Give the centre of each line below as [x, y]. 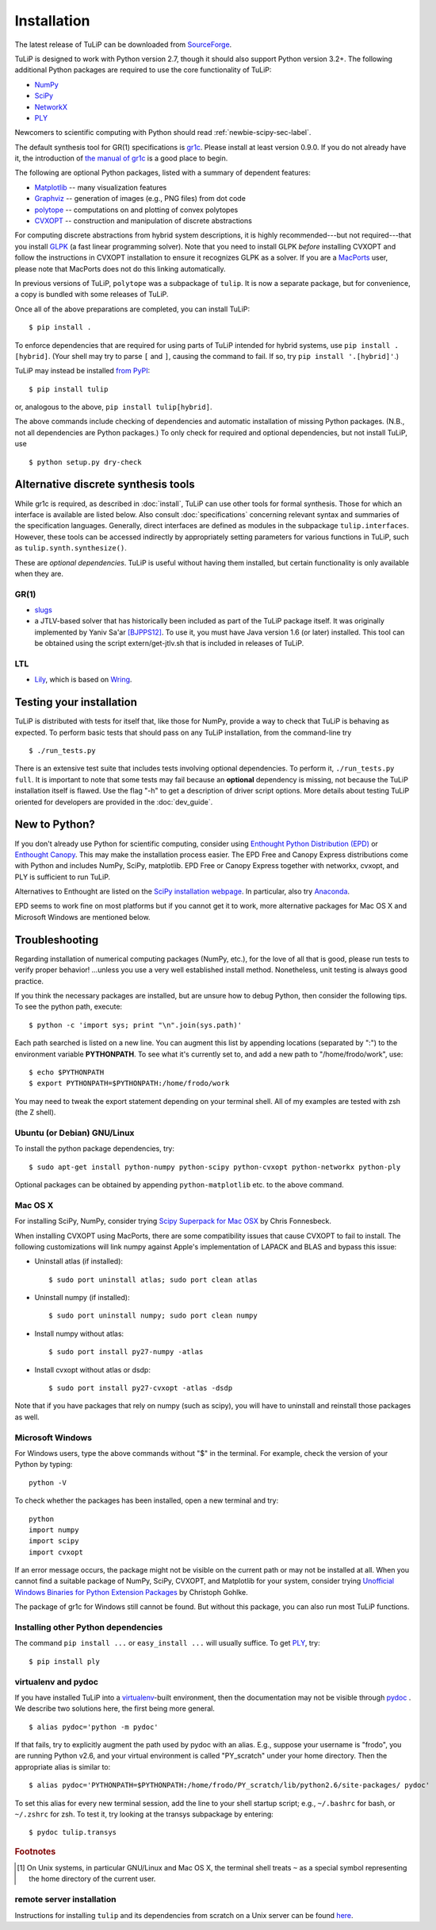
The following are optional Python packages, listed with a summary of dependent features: [163, 173]
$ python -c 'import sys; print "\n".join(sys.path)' [135, 1025]
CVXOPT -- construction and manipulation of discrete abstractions [143, 221]
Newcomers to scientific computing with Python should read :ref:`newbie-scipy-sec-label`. [163, 133]
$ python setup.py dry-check [85, 462]
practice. [29, 981]
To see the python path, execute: [69, 1007]
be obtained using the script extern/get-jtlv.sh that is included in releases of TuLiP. [169, 643]
